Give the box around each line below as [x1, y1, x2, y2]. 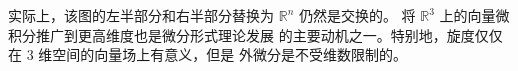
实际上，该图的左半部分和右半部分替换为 [8, 5, 274, 25]
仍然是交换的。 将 [298, 5, 416, 25]
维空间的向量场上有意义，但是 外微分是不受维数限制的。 [38, 44, 407, 65]
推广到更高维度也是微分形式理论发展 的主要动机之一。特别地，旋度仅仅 [35, 24, 503, 45]
